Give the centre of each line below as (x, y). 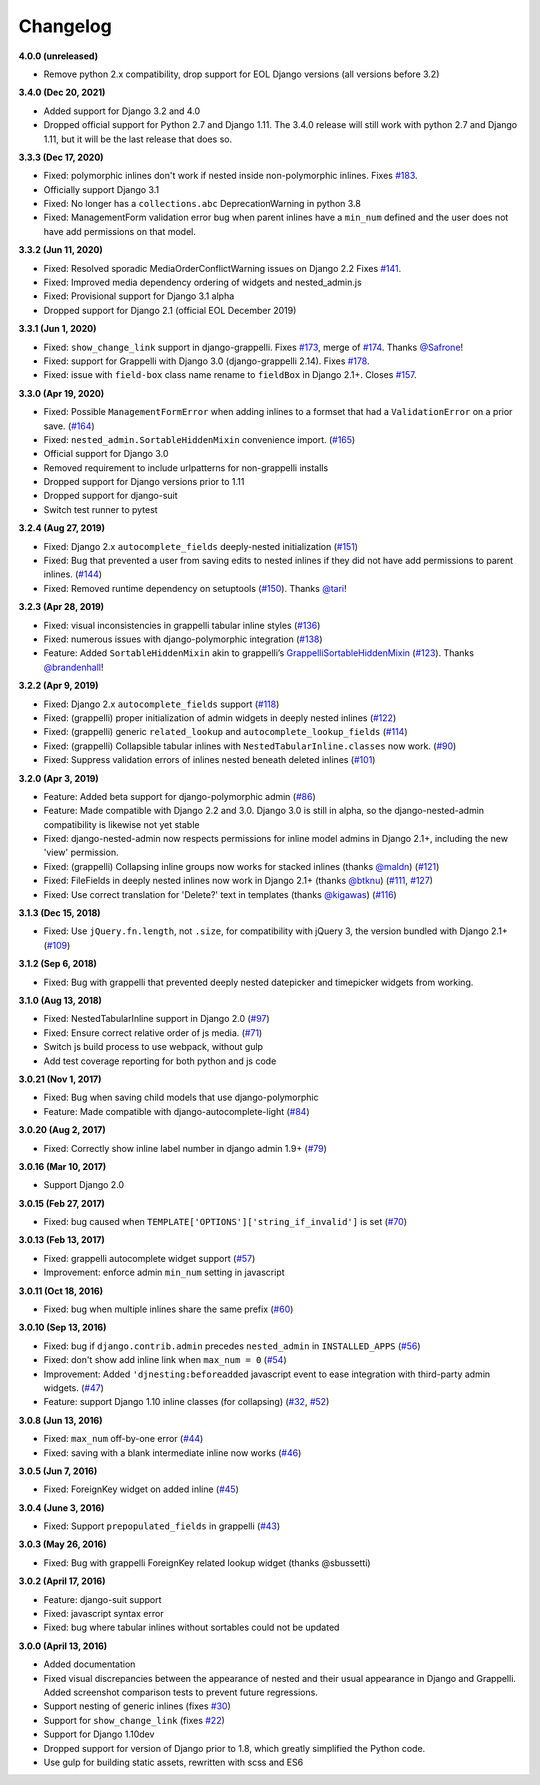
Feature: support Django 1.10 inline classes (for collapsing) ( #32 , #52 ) (186, 1402)
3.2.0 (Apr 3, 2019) (58, 778)
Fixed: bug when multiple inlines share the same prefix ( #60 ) (168, 1309)
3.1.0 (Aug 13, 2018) (60, 1000)
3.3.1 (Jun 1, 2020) (57, 329)
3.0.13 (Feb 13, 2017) (61, 1240)
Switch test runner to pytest (101, 509)
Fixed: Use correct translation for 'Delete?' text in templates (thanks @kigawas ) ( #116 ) (220, 894)
